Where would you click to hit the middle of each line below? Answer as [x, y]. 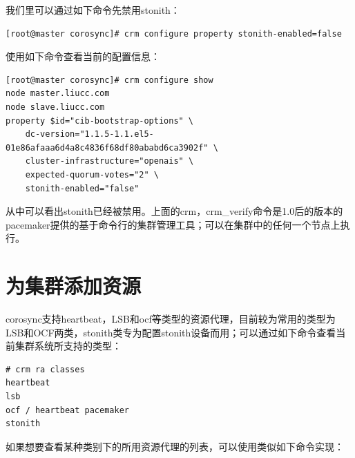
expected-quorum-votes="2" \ [92, 174]
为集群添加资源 [74, 286]
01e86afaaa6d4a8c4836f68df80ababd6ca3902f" [107, 147]
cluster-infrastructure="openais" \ [109, 161]
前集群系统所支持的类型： [64, 346]
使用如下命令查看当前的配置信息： [83, 56]
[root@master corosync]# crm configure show [109, 80]
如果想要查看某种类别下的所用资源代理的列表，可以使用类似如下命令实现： [175, 446]
